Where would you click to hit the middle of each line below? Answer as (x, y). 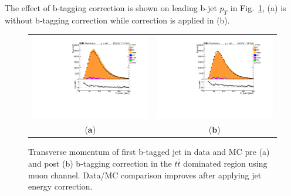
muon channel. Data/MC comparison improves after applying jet (145, 175)
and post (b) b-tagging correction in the (100, 163)
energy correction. (60, 186)
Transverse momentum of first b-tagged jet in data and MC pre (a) (149, 152)
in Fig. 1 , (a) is (258, 8)
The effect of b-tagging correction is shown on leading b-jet (111, 8)
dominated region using (225, 163)
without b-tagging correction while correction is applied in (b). (117, 20)
